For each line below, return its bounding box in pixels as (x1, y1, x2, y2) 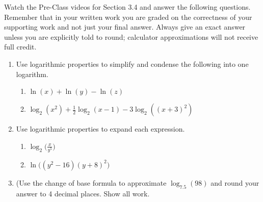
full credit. (4, 41, 37, 52)
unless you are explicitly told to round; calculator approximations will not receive (4, 31, 258, 42)
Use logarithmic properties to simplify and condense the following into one (16, 58, 249, 69)
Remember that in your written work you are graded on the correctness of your (4, 11, 252, 22)
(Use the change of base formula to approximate (16, 177, 167, 188)
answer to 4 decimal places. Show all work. (16, 188, 150, 198)
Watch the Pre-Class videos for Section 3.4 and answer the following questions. (4, 2, 251, 12)
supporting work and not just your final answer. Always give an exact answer (4, 21, 246, 32)
